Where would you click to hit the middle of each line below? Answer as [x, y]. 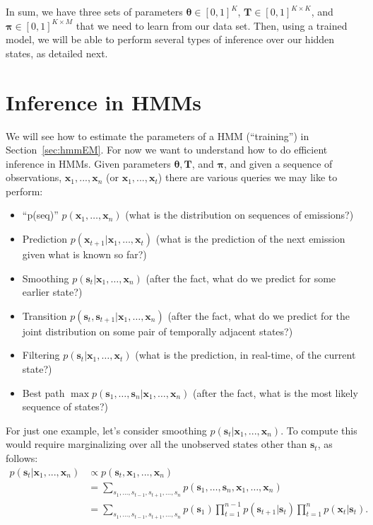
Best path [43, 392]
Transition [45, 315]
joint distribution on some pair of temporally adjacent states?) [158, 331]
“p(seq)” [40, 215]
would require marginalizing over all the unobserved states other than [156, 444]
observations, [34, 177]
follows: [22, 458]
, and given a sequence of [278, 163]
